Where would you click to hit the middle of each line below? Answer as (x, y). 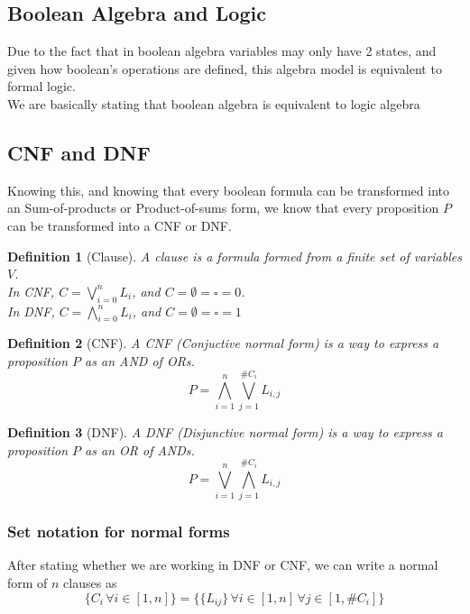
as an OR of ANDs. (140, 449)
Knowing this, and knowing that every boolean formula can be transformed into (228, 190)
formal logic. (41, 86)
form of (28, 583)
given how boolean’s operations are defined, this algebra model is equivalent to (225, 68)
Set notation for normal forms (119, 532)
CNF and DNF (79, 152)
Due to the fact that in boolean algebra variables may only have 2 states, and (222, 51)
